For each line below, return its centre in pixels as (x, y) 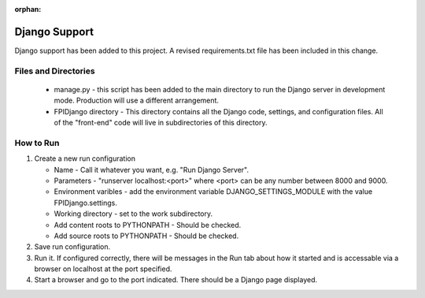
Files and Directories (55, 71)
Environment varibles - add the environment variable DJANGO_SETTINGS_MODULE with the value (213, 192)
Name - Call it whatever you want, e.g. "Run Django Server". (152, 169)
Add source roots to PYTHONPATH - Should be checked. (146, 236)
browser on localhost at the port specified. (103, 269)
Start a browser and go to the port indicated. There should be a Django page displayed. (176, 280)
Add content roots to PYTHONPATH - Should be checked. (148, 225)
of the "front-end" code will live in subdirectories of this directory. (161, 123)
